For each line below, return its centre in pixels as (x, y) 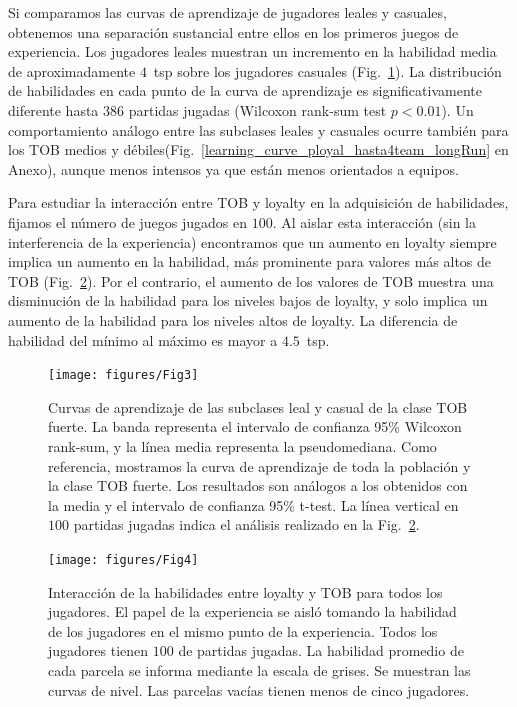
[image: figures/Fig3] (123, 375)
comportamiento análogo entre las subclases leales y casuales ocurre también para (258, 129)
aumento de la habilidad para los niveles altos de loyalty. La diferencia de (233, 319)
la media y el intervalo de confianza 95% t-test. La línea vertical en (253, 504)
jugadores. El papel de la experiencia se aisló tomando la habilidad (252, 611)
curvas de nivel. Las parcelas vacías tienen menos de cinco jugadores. (259, 689)
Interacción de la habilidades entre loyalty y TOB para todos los (245, 591)
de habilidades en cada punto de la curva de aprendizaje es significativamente (245, 90)
